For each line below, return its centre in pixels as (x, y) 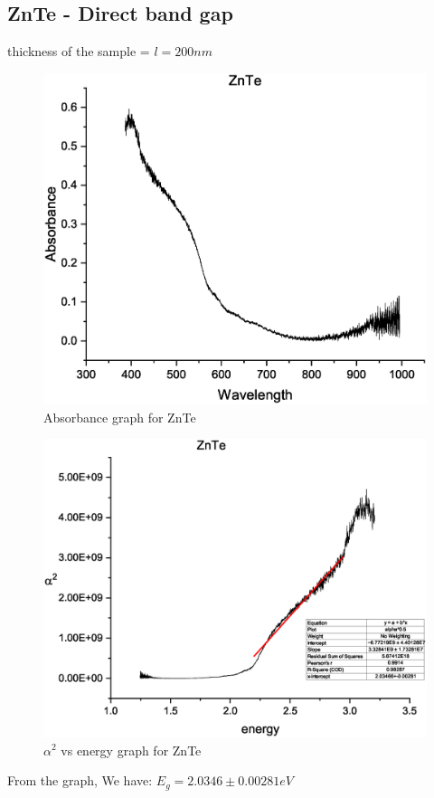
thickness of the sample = (79, 51)
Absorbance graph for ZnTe (120, 417)
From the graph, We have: (80, 780)
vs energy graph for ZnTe (131, 750)
